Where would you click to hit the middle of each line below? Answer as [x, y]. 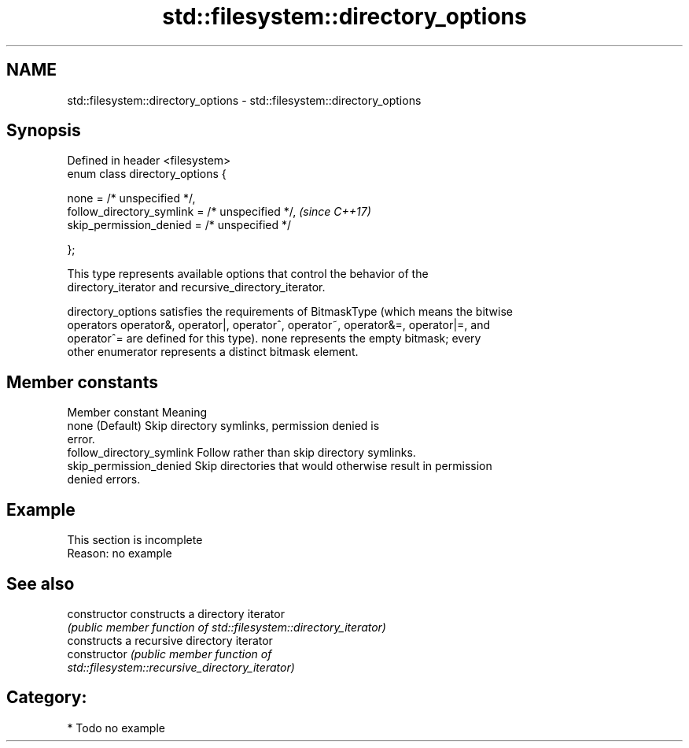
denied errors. [104, 480]
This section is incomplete [135, 540]
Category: [47, 698]
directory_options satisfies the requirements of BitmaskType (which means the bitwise [290, 312]
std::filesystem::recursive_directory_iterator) [181, 667]
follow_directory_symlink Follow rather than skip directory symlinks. [241, 453]
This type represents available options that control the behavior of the [248, 274]
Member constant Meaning [137, 413]
